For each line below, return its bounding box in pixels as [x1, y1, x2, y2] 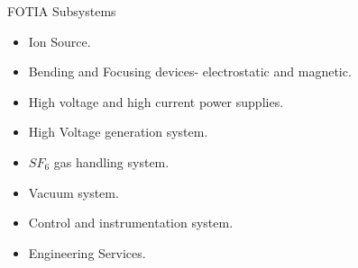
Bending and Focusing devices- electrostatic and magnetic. [28, 62, 352, 81]
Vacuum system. [28, 183, 119, 201]
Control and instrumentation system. [28, 213, 234, 232]
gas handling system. [53, 152, 170, 171]
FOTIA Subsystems [7, 2, 116, 20]
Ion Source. [28, 31, 91, 50]
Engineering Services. [28, 243, 146, 262]
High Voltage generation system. [28, 122, 208, 141]
